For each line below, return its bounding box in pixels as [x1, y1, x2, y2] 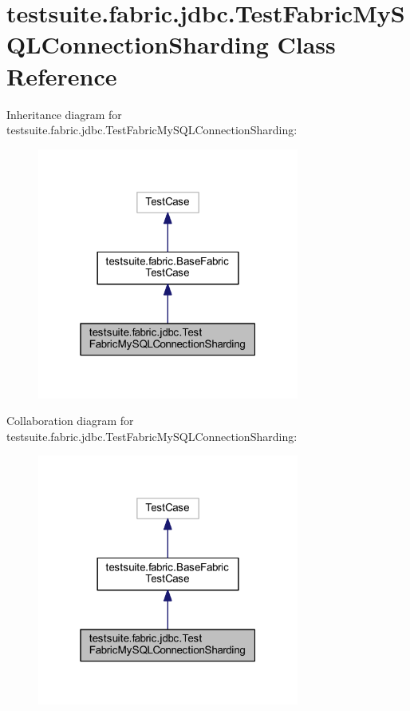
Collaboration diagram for [6, 412, 134, 429]
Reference [6, 59, 117, 92]
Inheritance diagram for [6, 105, 122, 122]
